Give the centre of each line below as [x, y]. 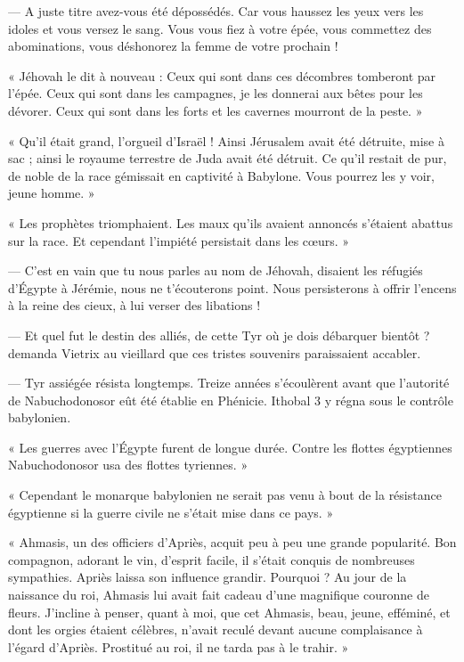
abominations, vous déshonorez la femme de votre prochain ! [173, 46]
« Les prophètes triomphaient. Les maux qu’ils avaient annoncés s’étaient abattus [231, 222]
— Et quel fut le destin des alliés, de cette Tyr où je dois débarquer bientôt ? [219, 335]
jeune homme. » [52, 193]
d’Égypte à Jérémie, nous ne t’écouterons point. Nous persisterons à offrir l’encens [232, 287]
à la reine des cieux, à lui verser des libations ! [134, 305]
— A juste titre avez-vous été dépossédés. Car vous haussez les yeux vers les [216, 11]
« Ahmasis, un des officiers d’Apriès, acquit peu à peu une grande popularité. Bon [232, 542]
